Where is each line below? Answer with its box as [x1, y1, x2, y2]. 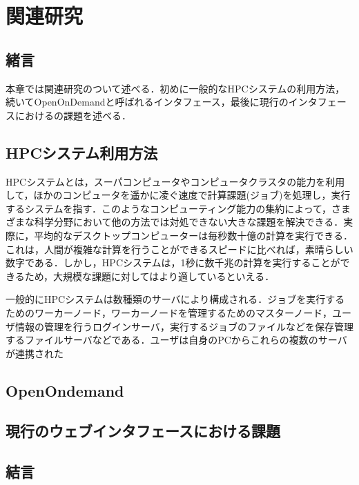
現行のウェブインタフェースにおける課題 [6, 420, 280, 442]
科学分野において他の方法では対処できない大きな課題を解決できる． [34, 215, 344, 229]
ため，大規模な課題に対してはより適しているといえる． [24, 268, 275, 283]
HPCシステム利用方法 [6, 141, 158, 163]
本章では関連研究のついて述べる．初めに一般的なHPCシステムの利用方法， [6, 81, 345, 95]
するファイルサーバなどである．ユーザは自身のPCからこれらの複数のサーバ [6, 333, 347, 347]
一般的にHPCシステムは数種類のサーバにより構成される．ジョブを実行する [6, 292, 345, 306]
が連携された [6, 346, 64, 360]
